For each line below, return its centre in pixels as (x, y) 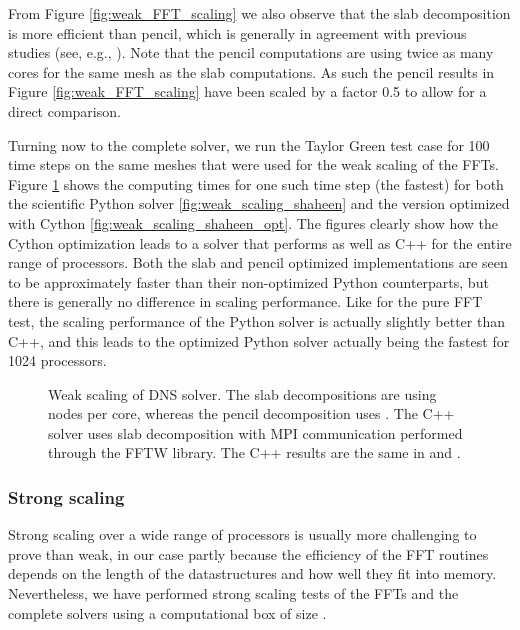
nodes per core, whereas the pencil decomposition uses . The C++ (251, 413)
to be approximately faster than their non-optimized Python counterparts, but (248, 281)
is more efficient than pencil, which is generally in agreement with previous (237, 32)
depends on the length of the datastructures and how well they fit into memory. (252, 573)
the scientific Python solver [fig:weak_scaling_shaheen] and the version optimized (259, 203)
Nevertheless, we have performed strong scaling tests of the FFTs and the (233, 593)
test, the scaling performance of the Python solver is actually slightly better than (256, 320)
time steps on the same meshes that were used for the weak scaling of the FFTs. (253, 164)
